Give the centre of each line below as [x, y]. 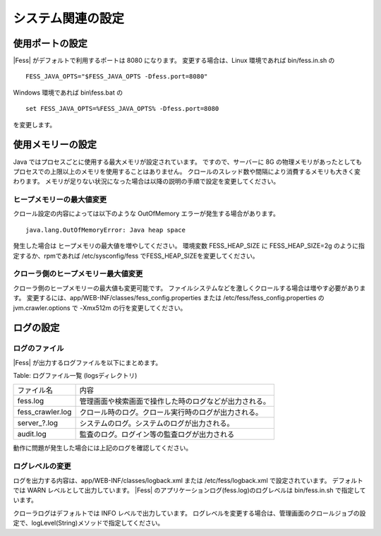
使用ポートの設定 [50, 43]
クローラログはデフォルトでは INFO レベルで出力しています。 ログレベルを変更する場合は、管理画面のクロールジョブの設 [189, 513]
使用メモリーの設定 [55, 145]
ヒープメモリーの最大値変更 [60, 200]
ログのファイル [38, 348]
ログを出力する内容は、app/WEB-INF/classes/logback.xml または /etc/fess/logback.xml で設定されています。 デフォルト [188, 480]
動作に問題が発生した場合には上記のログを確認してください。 [103, 448]
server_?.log [38, 423]
